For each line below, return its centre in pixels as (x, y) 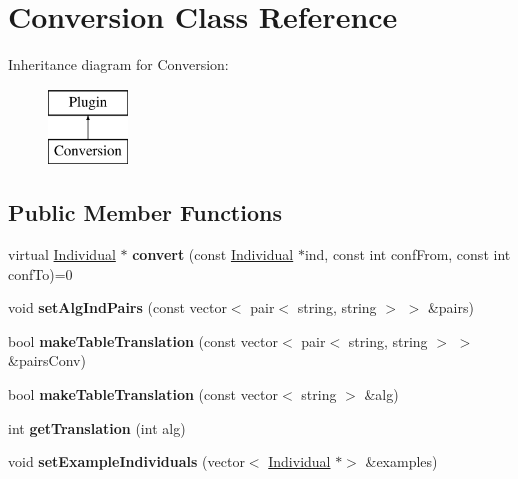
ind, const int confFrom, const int (407, 254)
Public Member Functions (145, 212)
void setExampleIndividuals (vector (126, 461)
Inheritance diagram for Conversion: (118, 64)
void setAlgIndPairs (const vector (117, 307)
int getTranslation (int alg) (97, 427)
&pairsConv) (47, 360)
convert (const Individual (213, 254)
